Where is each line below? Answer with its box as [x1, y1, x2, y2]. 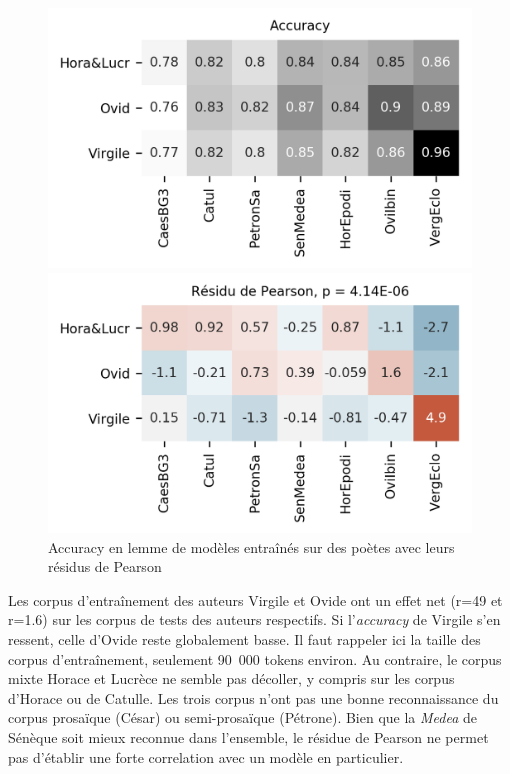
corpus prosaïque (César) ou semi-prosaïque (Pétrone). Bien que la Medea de [8, 707, 478, 728]
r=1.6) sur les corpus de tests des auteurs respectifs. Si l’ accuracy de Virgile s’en [8, 609, 501, 630]
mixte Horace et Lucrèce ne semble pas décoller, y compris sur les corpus [8, 668, 455, 689]
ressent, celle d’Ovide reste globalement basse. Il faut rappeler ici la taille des [8, 629, 481, 650]
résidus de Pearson [48, 556, 162, 577]
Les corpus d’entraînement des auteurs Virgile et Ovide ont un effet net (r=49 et [8, 589, 503, 610]
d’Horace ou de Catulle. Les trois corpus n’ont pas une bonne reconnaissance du [8, 687, 499, 708]
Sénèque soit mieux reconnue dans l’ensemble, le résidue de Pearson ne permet [8, 727, 489, 747]
